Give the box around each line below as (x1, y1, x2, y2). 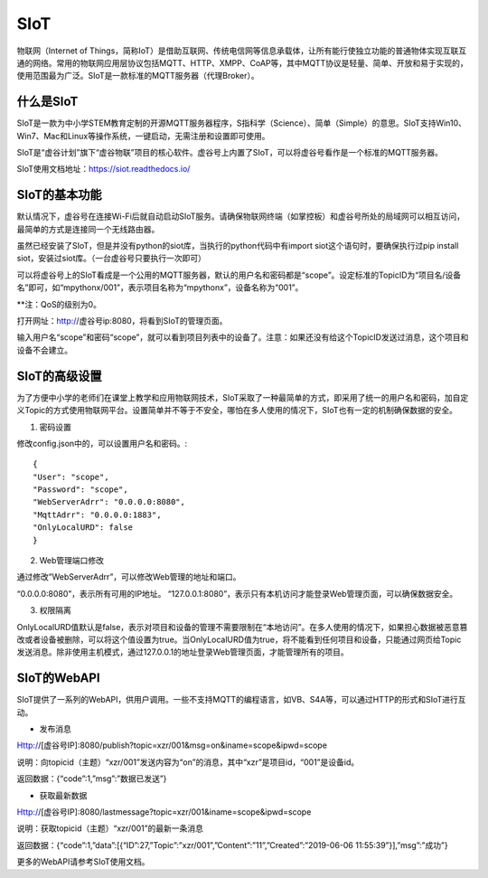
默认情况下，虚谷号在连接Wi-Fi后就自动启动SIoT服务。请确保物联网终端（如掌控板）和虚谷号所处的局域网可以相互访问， (16, 211, 465, 222)
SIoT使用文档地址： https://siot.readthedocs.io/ (16, 164, 191, 175)
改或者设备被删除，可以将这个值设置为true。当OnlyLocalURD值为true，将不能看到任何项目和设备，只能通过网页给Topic (16, 634, 462, 645)
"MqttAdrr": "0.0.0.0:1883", (33, 509, 162, 520)
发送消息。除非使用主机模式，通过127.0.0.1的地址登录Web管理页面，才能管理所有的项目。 (16, 647, 350, 657)
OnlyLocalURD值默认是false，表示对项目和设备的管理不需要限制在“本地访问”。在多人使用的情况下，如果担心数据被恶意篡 (16, 621, 468, 632)
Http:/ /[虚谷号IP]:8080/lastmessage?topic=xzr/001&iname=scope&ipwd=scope (16, 807, 312, 817)
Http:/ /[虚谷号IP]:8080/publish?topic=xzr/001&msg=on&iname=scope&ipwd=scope (16, 740, 327, 751)
